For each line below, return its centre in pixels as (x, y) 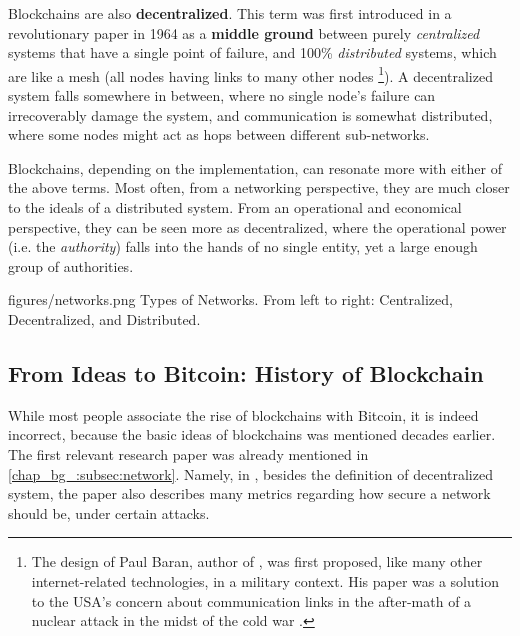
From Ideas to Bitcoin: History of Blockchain (246, 372)
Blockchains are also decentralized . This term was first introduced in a (230, 13)
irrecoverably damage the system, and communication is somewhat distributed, (250, 114)
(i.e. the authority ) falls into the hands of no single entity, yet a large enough (243, 246)
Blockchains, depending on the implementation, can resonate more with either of (255, 167)
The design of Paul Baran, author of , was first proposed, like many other (257, 561)
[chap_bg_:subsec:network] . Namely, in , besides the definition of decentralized (250, 473)
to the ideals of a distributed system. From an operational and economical (235, 207)
